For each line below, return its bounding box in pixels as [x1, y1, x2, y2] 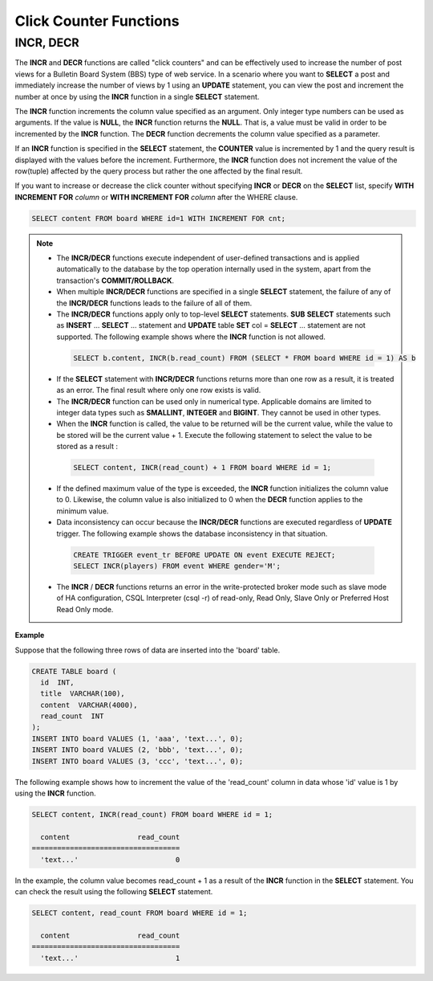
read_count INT [40, 712, 104, 721]
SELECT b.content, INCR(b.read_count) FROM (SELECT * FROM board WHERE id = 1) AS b [73, 354, 416, 362]
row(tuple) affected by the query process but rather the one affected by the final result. [14, 166, 303, 176]
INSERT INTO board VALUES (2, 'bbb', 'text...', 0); [31, 746, 244, 754]
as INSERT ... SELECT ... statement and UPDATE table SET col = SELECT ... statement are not [56, 321, 366, 330]
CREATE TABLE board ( [31, 667, 117, 676]
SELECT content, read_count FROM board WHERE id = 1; [31, 908, 248, 918]
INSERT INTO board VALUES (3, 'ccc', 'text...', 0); [31, 756, 244, 766]
